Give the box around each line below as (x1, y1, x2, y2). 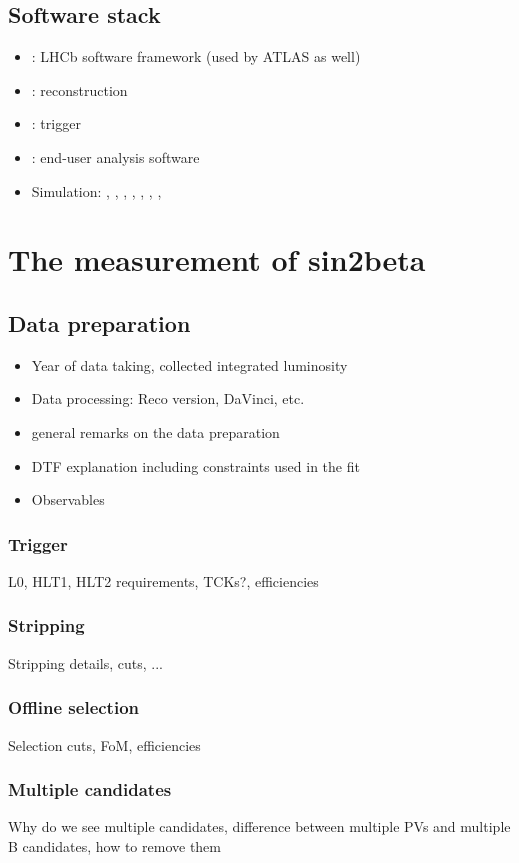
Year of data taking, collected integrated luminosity (31, 354, 348, 375)
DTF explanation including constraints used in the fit (31, 455, 360, 476)
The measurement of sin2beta (8, 239, 426, 280)
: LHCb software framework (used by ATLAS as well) (31, 46, 361, 67)
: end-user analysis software (31, 146, 200, 167)
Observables (31, 489, 105, 510)
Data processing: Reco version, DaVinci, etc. (31, 388, 305, 409)
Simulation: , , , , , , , (31, 180, 162, 201)
